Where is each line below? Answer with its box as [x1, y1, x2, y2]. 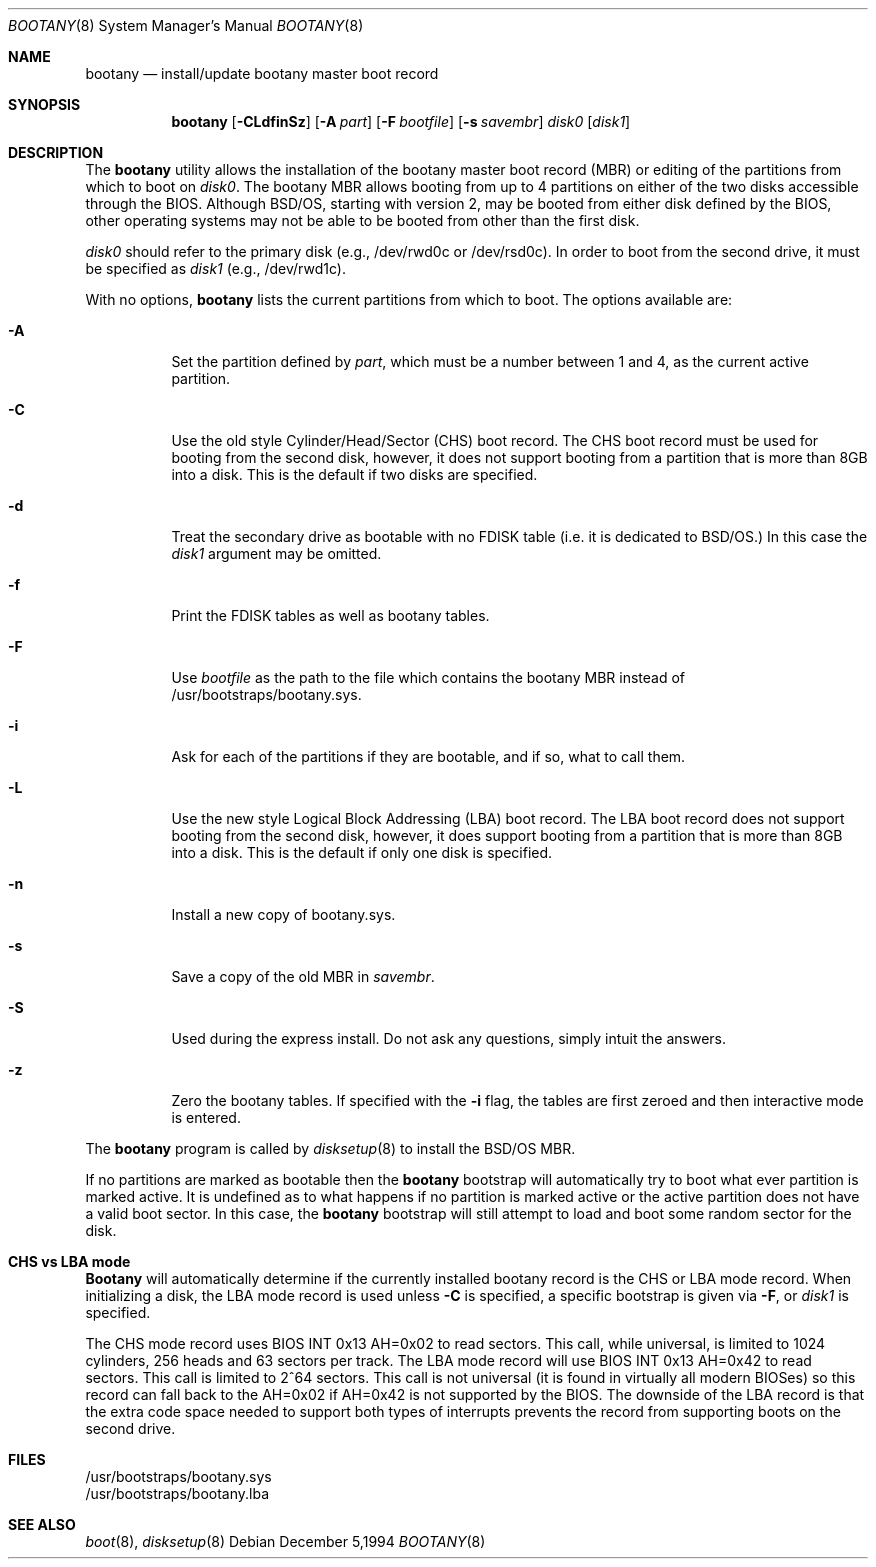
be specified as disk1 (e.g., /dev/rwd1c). [85, 260, 346, 277]
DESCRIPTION [8, 144, 104, 161]
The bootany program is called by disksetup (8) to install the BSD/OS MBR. [85, 1140, 576, 1157]
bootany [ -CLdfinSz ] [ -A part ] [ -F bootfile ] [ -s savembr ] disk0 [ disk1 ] [171, 113, 631, 130]
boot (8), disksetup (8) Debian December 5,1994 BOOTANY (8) [85, 1533, 486, 1550]
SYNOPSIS [8, 96, 81, 113]
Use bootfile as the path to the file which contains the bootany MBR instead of [171, 669, 685, 686]
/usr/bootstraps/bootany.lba [85, 1485, 270, 1502]
